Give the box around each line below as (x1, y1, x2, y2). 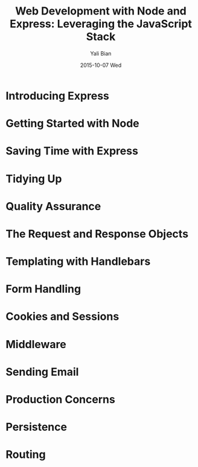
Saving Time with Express (5, 144, 138, 158)
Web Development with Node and (15, 4, 187, 18)
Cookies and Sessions (5, 310, 120, 323)
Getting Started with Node (5, 116, 139, 130)
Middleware (5, 337, 67, 351)
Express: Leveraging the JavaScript (9, 17, 193, 31)
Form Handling (5, 282, 81, 296)
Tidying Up (5, 172, 62, 185)
